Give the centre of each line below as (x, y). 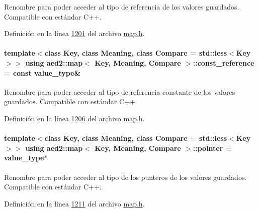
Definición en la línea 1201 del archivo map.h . (74, 33)
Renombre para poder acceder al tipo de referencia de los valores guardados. (122, 7)
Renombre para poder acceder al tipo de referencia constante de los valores (120, 91)
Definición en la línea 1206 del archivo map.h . (74, 118)
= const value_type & (42, 72)
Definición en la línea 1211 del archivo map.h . (74, 203)
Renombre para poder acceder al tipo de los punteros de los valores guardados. (125, 177)
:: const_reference (224, 62)
